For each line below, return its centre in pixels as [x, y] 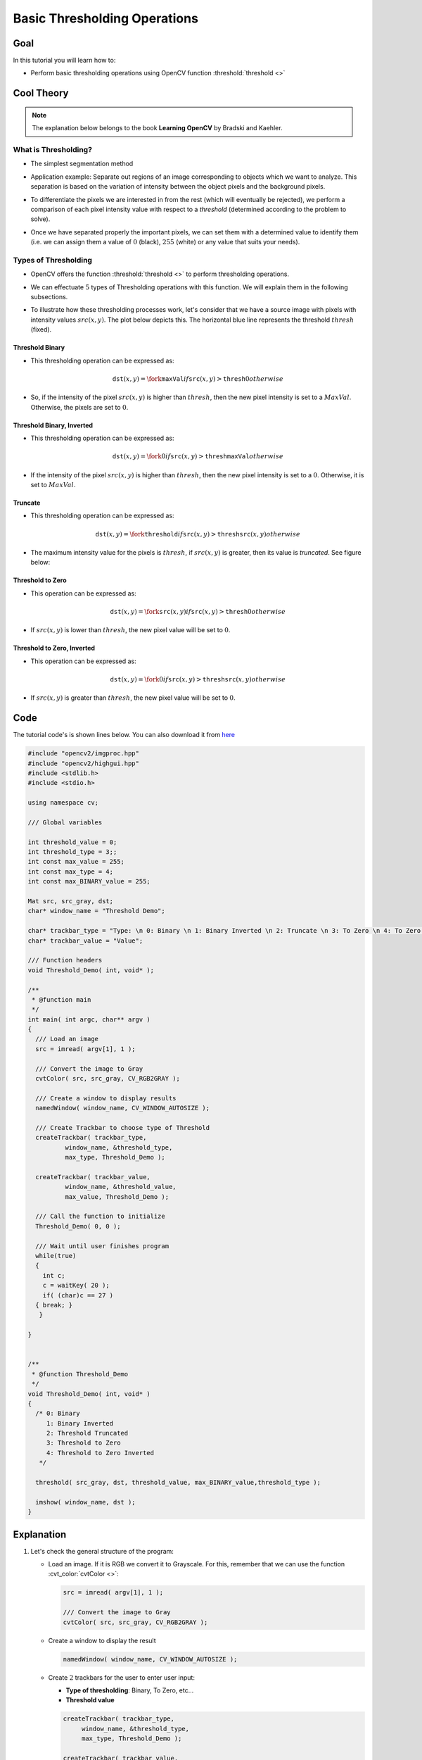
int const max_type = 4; [71, 872]
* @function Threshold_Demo [80, 1374]
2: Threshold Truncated [87, 1433]
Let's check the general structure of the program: [102, 1551]
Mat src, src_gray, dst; [71, 901]
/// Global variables [65, 822]
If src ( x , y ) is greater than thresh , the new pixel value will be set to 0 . [133, 698]
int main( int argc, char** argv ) [89, 1019]
